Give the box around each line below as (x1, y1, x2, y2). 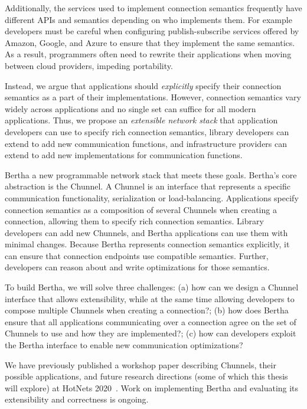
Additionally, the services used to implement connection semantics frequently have (5, 2, 302, 14)
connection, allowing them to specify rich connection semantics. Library (5, 215, 264, 227)
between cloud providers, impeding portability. (5, 59, 173, 71)
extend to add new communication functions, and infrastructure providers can (5, 137, 288, 149)
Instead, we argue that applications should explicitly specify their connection (5, 79, 282, 91)
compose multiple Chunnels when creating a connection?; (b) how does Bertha (5, 304, 289, 316)
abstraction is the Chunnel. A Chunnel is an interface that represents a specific (5, 180, 290, 192)
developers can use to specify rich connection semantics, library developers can (5, 125, 289, 138)
